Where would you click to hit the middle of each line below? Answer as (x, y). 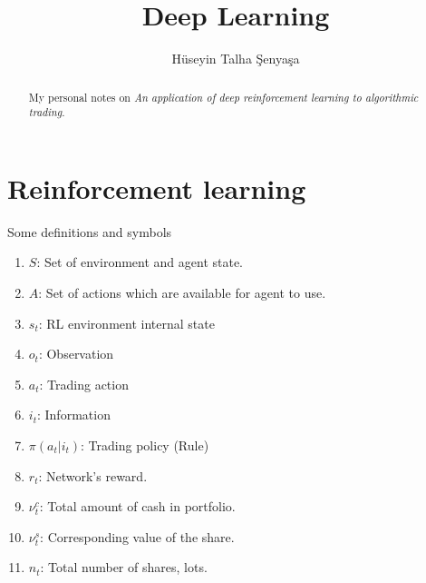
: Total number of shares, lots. (124, 567)
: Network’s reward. (93, 475)
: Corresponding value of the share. (137, 536)
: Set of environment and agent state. (140, 262)
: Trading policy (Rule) (145, 445)
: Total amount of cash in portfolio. (137, 506)
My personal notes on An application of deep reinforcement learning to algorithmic (223, 97)
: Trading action (84, 384)
